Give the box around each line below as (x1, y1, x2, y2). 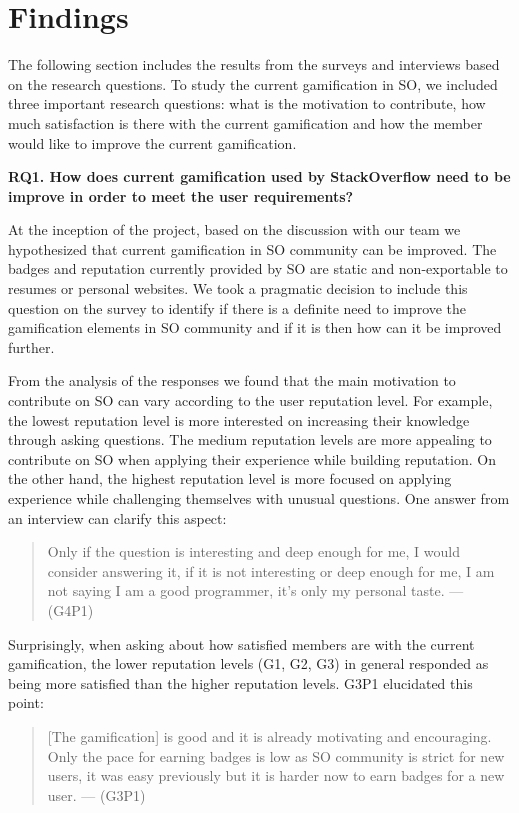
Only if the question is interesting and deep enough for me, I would (47, 541, 460, 562)
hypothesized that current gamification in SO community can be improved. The (8, 238, 497, 259)
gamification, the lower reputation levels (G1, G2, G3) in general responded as (8, 653, 489, 674)
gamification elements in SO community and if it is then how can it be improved (8, 317, 502, 338)
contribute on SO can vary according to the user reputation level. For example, (8, 390, 493, 411)
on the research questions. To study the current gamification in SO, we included (8, 73, 498, 94)
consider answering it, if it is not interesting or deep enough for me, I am (47, 560, 495, 581)
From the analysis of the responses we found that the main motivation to (8, 370, 456, 391)
